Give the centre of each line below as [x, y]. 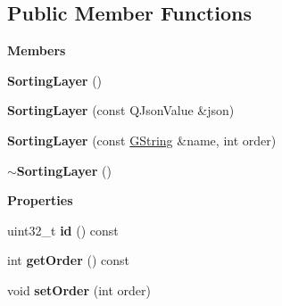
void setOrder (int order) [79, 289]
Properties [40, 200]
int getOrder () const [68, 260]
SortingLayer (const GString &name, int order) [142, 140]
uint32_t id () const [63, 230]
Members [37, 50]
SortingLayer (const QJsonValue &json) [121, 110]
